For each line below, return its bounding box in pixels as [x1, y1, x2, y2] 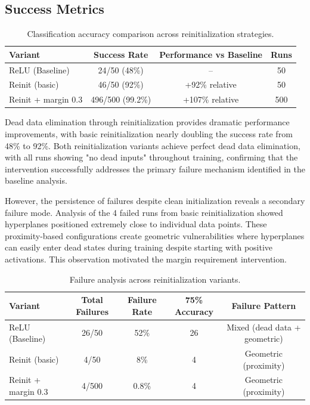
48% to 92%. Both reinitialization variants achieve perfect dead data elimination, [5, 139, 300, 152]
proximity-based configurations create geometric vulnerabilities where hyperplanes [5, 229, 305, 242]
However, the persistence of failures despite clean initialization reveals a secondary [5, 194, 305, 206]
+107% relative [182, 93, 239, 106]
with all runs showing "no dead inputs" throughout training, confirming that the [5, 151, 298, 163]
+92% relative [185, 78, 237, 91]
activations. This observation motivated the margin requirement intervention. [5, 252, 287, 265]
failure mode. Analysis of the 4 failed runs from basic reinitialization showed [5, 206, 283, 218]
